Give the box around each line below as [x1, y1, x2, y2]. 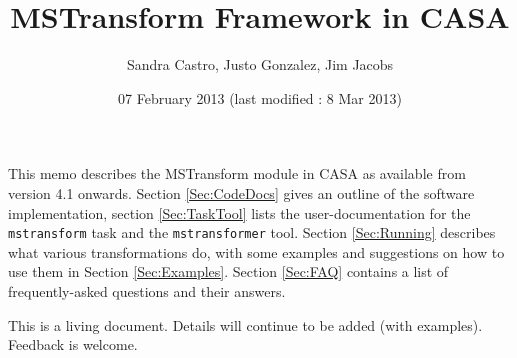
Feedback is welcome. [8, 334, 138, 355]
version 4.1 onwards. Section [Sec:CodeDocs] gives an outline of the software [8, 182, 475, 203]
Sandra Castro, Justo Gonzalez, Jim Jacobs [126, 54, 394, 75]
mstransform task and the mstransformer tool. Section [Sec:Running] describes [8, 222, 496, 243]
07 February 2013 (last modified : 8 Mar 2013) [118, 87, 402, 108]
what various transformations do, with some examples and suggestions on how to [8, 241, 505, 262]
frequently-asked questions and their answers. [8, 280, 286, 301]
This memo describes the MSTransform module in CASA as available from [8, 163, 466, 184]
